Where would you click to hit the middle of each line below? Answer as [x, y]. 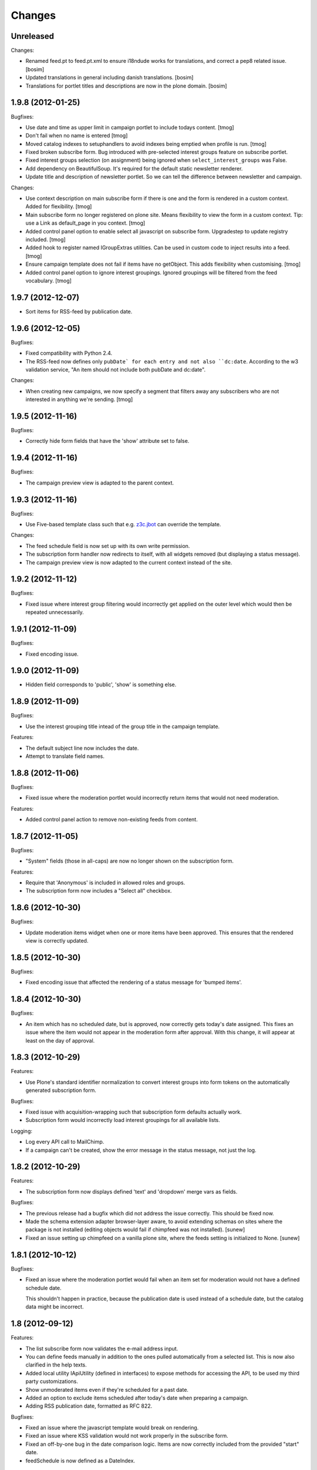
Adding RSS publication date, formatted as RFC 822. [89, 1406]
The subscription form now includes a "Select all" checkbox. [99, 891]
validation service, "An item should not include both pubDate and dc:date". [115, 369]
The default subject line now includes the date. [82, 748]
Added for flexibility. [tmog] [59, 206]
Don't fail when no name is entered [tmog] [77, 136]
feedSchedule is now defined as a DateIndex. [80, 1461]
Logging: [21, 1131]
